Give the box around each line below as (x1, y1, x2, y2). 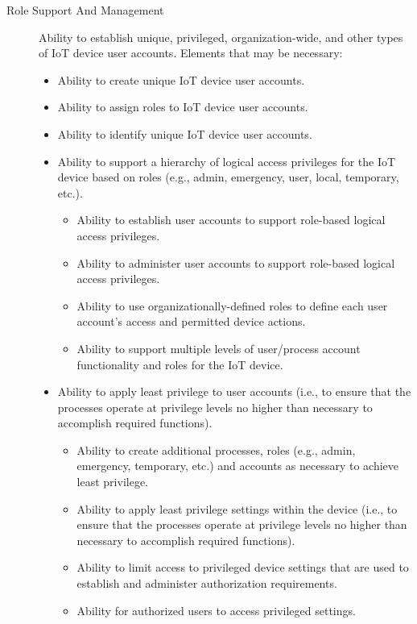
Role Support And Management (6, 2, 164, 18)
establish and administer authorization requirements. (76, 575, 337, 592)
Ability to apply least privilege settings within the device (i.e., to (76, 500, 398, 517)
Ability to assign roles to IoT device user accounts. (57, 98, 308, 115)
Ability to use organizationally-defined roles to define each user (76, 297, 388, 314)
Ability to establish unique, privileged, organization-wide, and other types (39, 28, 403, 45)
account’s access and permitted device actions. (76, 313, 306, 330)
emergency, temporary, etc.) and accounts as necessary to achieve (76, 457, 398, 474)
